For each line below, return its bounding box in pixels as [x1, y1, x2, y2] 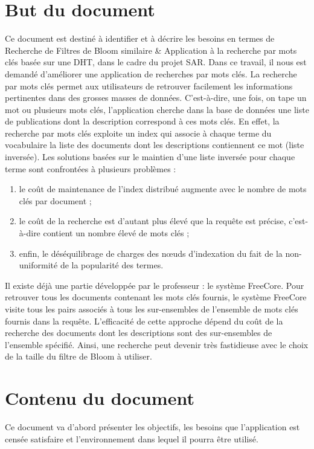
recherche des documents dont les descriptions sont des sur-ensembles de [5, 326, 272, 339]
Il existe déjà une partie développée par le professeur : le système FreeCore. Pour [5, 279, 304, 291]
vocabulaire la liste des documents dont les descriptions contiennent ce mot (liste [5, 138, 304, 151]
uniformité [19, 259, 58, 271]
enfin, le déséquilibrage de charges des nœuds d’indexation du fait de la [19, 247, 283, 259]
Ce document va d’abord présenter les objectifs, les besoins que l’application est [5, 421, 300, 433]
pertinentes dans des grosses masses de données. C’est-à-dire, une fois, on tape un [5, 91, 307, 104]
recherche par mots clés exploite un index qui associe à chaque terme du [5, 126, 272, 139]
